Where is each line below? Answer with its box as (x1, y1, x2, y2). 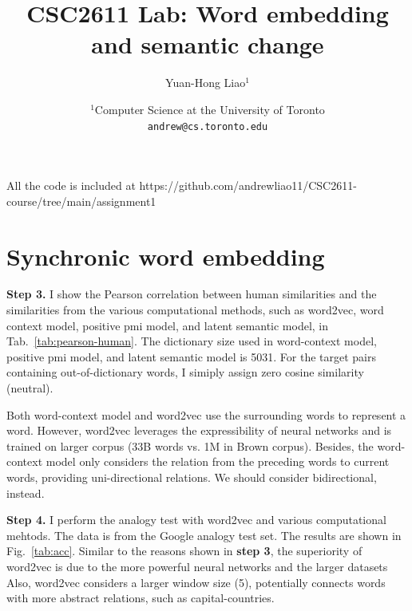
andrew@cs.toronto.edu (147, 120, 268, 132)
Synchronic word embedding (6, 239, 325, 272)
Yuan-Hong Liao (165, 74, 246, 91)
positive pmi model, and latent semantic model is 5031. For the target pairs (6, 348, 376, 365)
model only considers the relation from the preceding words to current (46, 453, 390, 470)
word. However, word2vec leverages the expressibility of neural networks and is (6, 422, 392, 439)
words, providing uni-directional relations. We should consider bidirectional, (6, 469, 377, 485)
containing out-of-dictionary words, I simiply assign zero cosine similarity (6, 364, 364, 380)
